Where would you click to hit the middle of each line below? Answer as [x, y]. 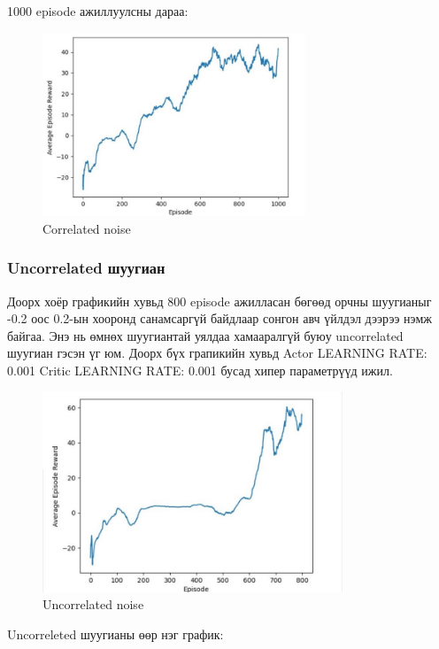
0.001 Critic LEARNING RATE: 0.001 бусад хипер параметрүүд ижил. [200, 370]
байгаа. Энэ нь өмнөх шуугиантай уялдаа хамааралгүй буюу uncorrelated [205, 335]
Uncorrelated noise [93, 604]
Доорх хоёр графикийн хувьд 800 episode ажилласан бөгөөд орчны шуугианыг [219, 301]
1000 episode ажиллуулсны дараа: [98, 11]
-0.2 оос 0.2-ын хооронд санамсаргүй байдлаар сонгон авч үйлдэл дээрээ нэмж [220, 318]
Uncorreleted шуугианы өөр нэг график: [116, 634]
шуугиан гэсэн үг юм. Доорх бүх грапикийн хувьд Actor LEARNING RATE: [217, 353]
